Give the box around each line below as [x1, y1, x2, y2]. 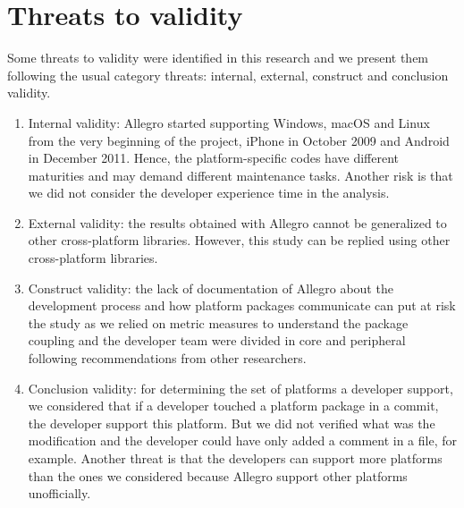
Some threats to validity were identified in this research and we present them [7, 48, 429, 67]
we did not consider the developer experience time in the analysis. [28, 183, 390, 202]
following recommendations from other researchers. [28, 349, 307, 368]
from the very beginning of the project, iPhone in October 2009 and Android [28, 131, 450, 149]
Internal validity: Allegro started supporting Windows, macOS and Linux [28, 113, 430, 131]
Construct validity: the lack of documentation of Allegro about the [28, 278, 393, 297]
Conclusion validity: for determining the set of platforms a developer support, [28, 378, 453, 397]
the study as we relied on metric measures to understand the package [28, 313, 409, 332]
